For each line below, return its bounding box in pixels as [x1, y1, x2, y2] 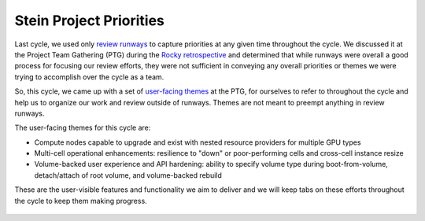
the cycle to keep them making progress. [14, 196, 147, 205]
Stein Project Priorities [14, 12, 165, 29]
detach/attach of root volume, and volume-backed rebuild [34, 170, 222, 180]
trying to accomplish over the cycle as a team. [14, 72, 164, 82]
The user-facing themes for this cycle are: [14, 123, 151, 133]
